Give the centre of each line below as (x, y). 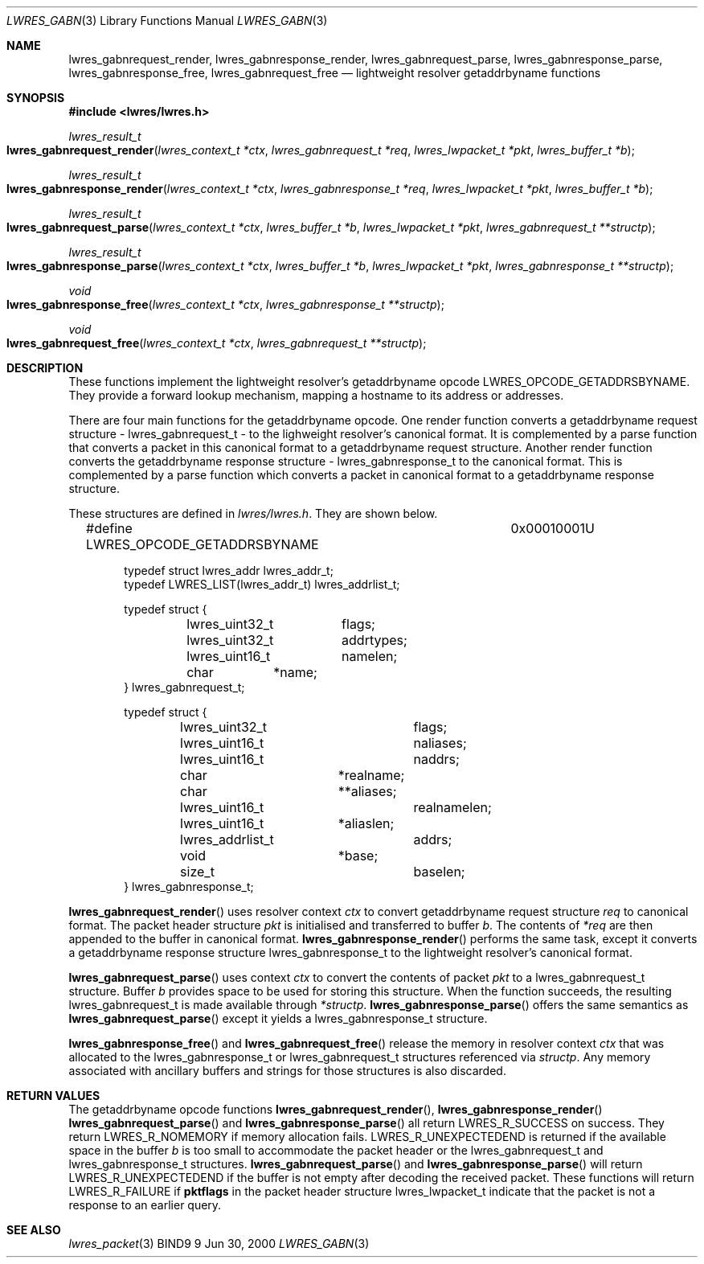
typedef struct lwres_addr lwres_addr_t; (229, 570)
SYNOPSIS (36, 98)
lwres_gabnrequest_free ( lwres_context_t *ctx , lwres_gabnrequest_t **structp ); (217, 343)
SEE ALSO (34, 1230)
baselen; (439, 872)
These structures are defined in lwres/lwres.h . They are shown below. (253, 513)
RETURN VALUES (53, 1096)
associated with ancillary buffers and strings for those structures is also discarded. (287, 1071)
